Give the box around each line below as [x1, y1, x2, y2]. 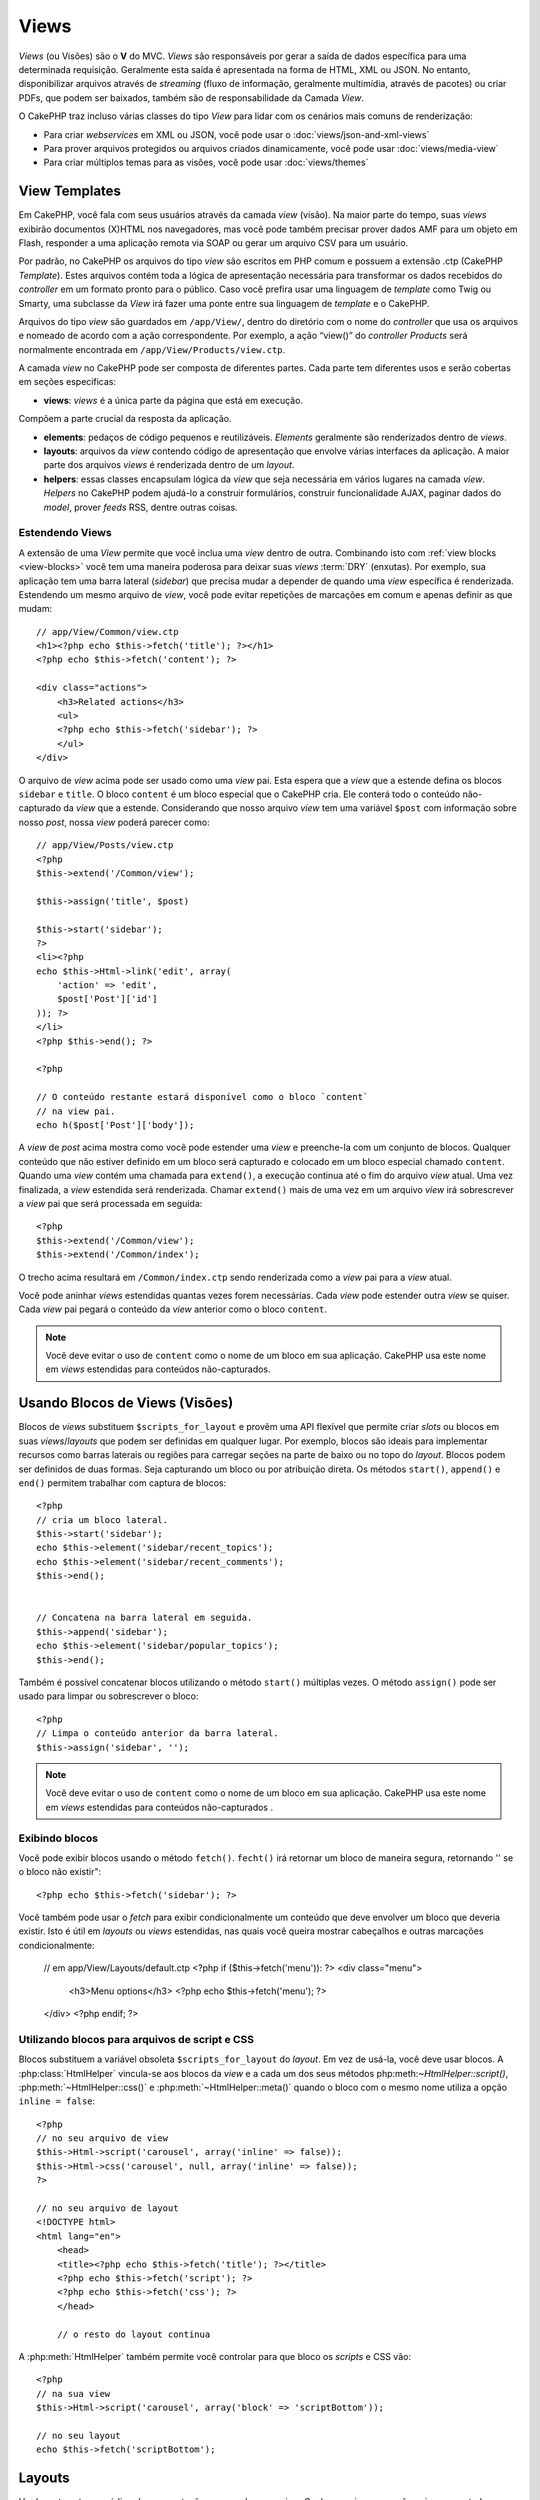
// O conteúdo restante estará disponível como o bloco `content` [36, 1091, 369, 1103]
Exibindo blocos [18, 1831, 99, 1845]
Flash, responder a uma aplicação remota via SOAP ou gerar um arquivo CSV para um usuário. [18, 236, 409, 249]
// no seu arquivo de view [36, 2133, 169, 2144]
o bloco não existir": [18, 1866, 102, 1878]
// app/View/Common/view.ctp [36, 626, 179, 637]
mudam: [18, 603, 53, 615]
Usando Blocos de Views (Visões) [18, 1395, 234, 1412]
